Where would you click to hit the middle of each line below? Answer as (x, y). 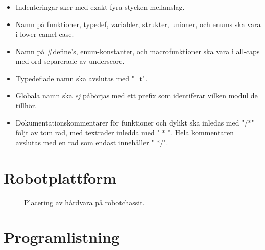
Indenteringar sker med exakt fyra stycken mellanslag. (100, 7)
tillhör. (26, 105)
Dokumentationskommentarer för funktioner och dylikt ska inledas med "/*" (135, 122)
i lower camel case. (45, 34)
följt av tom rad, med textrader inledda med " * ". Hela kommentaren (125, 132)
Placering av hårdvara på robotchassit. (85, 202)
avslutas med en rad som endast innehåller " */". (92, 142)
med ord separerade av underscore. (70, 61)
